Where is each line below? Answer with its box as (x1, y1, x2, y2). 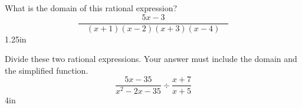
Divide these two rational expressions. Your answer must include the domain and (5, 53, 297, 65)
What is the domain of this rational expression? (5, 2, 178, 14)
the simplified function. (5, 64, 88, 76)
